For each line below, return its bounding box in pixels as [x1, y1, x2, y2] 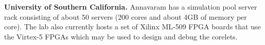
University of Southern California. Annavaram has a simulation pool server [4, 2, 257, 12]
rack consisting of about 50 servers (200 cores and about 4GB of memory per [4, 11, 247, 22]
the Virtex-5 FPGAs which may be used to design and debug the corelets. [4, 31, 238, 41]
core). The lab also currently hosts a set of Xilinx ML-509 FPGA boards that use [4, 21, 261, 32]
